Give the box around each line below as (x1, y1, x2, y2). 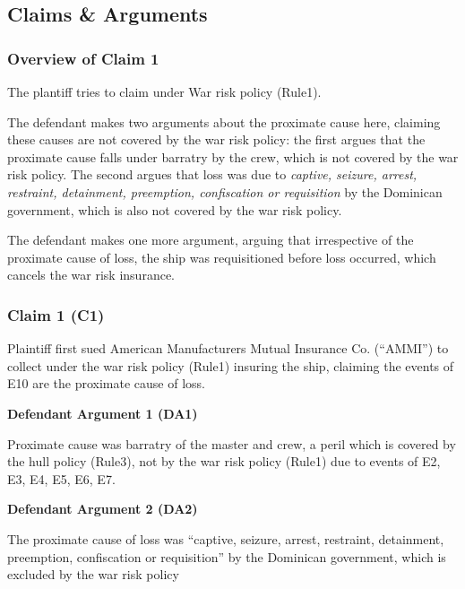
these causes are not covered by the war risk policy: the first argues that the (7, 130, 426, 149)
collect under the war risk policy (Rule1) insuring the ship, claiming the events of (7, 356, 454, 375)
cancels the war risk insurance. (7, 265, 175, 284)
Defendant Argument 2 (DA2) (7, 499, 198, 518)
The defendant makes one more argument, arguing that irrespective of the (7, 230, 414, 249)
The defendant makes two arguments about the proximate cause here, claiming (7, 112, 441, 131)
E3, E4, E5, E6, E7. (7, 469, 116, 488)
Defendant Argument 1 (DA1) (7, 403, 198, 422)
